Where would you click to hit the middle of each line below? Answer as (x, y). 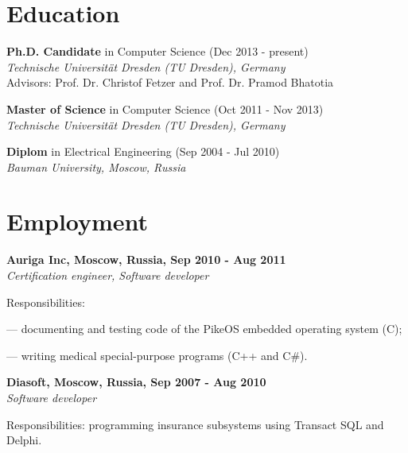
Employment (78, 221)
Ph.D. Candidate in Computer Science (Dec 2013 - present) (157, 51)
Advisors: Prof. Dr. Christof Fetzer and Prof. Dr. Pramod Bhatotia (170, 82)
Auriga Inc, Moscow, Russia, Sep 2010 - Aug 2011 (146, 259)
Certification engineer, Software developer (108, 275)
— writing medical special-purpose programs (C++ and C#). (157, 355)
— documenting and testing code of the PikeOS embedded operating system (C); (204, 329)
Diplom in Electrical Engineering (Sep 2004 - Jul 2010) (143, 151)
